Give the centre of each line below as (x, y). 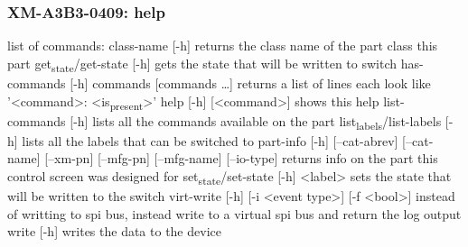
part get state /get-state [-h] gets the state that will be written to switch (202, 64)
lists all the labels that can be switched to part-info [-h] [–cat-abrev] (210, 140)
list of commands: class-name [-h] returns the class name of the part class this (223, 46)
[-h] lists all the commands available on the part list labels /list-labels (256, 122)
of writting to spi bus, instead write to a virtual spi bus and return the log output (234, 213)
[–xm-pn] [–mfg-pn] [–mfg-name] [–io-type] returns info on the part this (241, 158)
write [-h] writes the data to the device (114, 231)
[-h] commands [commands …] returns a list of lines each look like (250, 82)
